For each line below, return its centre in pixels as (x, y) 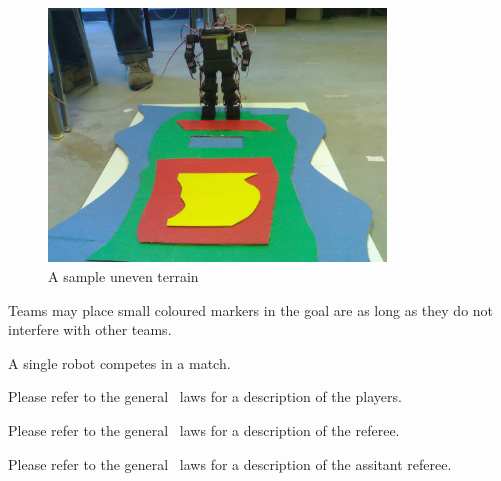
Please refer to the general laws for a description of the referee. (204, 429)
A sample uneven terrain (123, 275)
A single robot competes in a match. (119, 362)
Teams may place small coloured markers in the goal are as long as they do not (251, 309)
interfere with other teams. (90, 329)
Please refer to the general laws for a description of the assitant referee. (230, 463)
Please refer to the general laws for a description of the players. (205, 396)
